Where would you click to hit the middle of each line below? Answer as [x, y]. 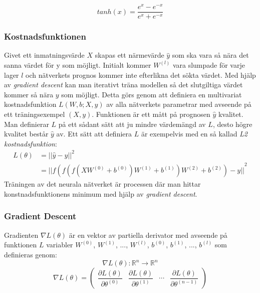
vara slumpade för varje [209, 64]
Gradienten [21, 235]
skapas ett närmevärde [129, 55]
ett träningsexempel [35, 114]
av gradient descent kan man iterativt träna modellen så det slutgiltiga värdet [123, 85]
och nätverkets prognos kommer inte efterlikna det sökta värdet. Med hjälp [141, 75]
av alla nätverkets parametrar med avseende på [179, 104]
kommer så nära [29, 94]
